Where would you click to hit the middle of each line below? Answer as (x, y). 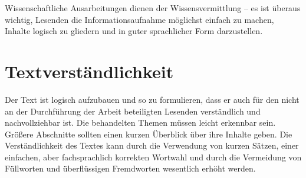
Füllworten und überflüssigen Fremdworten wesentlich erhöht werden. (130, 168)
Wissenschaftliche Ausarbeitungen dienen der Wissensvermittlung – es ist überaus (153, 8)
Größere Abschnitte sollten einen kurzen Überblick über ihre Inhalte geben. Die (149, 134)
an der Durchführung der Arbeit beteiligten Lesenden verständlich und (133, 111)
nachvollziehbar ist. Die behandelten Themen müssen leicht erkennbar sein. (140, 122)
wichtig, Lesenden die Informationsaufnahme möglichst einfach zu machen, (139, 19)
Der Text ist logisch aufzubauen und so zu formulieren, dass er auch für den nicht (152, 99)
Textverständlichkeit (89, 71)
